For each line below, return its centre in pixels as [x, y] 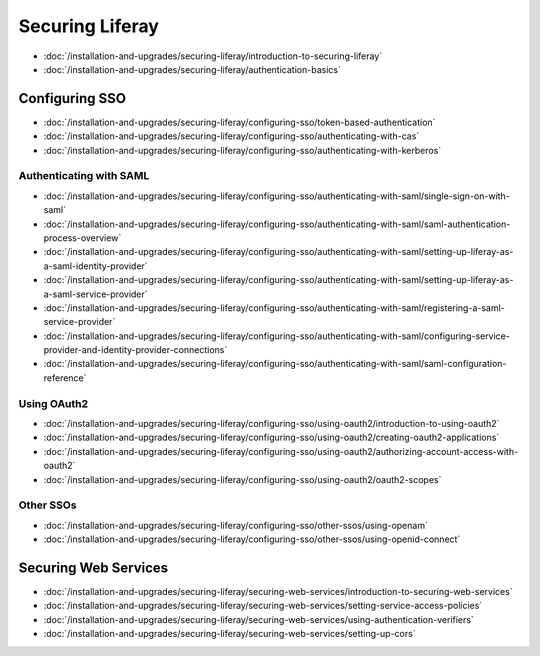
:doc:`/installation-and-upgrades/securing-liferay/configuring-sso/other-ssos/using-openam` [236, 525]
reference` [65, 377]
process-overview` [82, 237]
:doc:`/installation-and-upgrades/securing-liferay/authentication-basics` [192, 69]
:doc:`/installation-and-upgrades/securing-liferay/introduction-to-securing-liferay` [213, 56]
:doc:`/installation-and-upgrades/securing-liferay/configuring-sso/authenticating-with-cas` [231, 136]
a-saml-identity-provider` [96, 266]
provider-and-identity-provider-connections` [135, 350]
